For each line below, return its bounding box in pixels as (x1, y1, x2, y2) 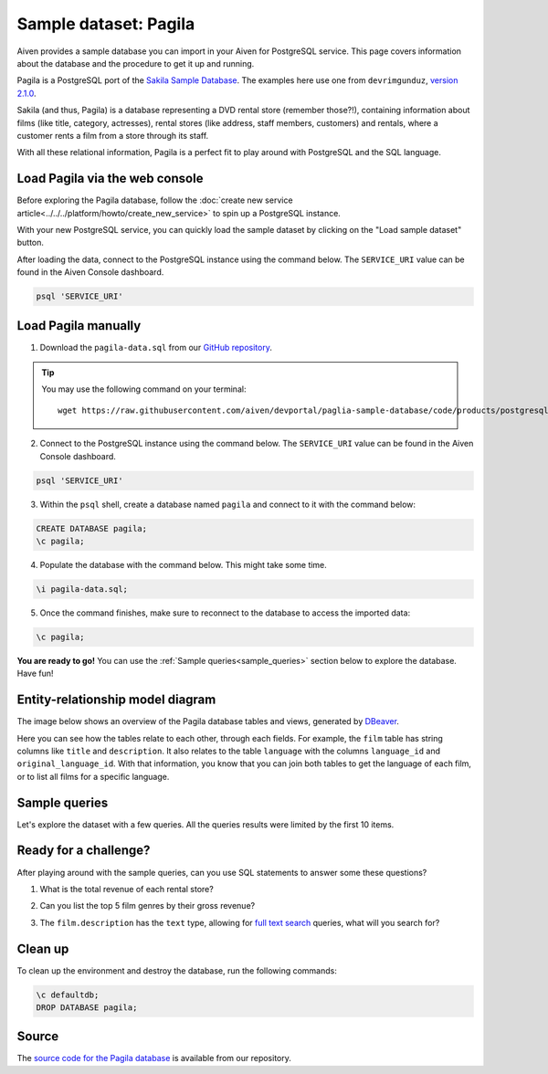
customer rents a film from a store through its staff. (16, 130, 209, 141)
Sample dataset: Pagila (16, 14, 195, 34)
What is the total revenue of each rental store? (39, 883, 214, 894)
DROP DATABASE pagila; (36, 1002, 138, 1013)
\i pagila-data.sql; (36, 584, 128, 594)
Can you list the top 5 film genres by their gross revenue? (39, 900, 256, 911)
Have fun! (16, 668, 54, 679)
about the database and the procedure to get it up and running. (16, 58, 255, 68)
